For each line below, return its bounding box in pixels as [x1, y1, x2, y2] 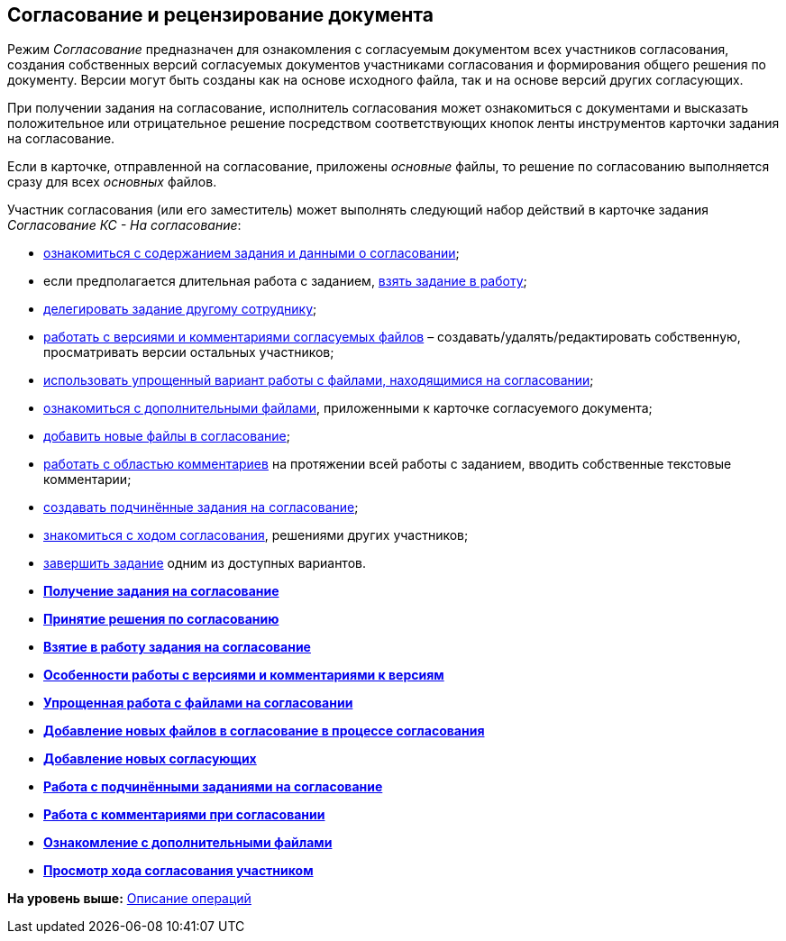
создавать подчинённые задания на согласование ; [43, 499, 359, 516]
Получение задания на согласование [43, 583, 279, 599]
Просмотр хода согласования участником [43, 863, 314, 879]
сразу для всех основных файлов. [7, 174, 217, 190]
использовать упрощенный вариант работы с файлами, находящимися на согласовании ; [43, 372, 594, 388]
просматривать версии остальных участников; [43, 344, 334, 361]
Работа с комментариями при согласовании [43, 807, 325, 823]
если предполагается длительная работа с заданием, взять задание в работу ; [43, 273, 527, 289]
